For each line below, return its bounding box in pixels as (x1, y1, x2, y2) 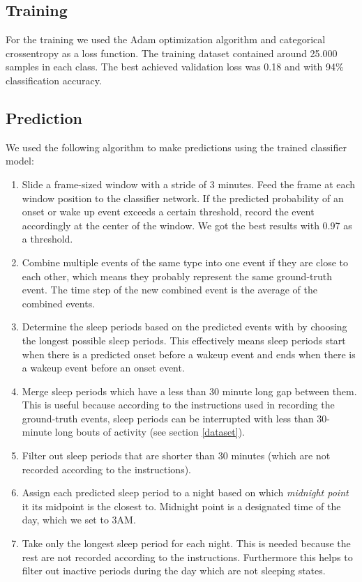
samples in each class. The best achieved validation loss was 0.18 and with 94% (6, 59, 344, 74)
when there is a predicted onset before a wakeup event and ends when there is (22, 346, 356, 361)
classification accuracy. (6, 72, 102, 87)
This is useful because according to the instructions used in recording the (22, 397, 335, 412)
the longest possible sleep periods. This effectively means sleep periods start (22, 332, 346, 347)
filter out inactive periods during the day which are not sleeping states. (22, 563, 326, 578)
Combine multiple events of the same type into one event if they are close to (22, 254, 349, 269)
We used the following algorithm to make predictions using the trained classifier (6, 139, 347, 154)
